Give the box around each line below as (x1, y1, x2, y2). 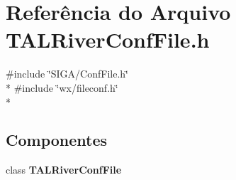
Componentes (6, 129, 108, 151)
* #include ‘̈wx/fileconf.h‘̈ (6, 80, 118, 95)
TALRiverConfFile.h (6, 25, 210, 54)
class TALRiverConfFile (6, 162, 122, 177)
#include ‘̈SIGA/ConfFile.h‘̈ (6, 66, 128, 81)
